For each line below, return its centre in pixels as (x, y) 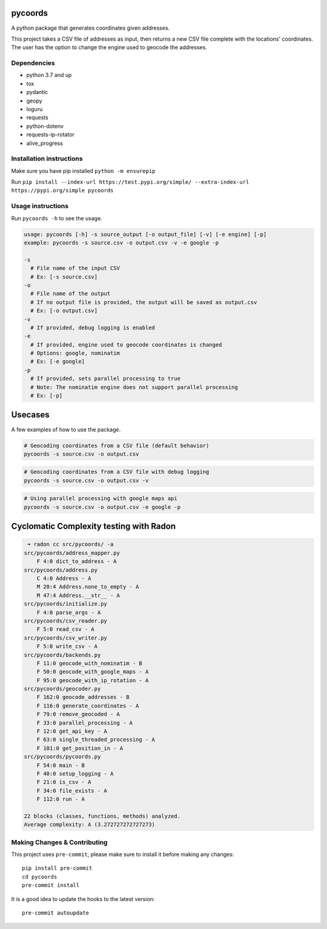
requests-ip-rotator (51, 135)
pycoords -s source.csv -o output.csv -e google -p (102, 507)
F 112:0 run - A (61, 799)
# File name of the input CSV (75, 268)
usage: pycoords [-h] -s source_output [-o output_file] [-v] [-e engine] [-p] (145, 234)
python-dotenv (45, 126)
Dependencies (33, 63)
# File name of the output (71, 294)
